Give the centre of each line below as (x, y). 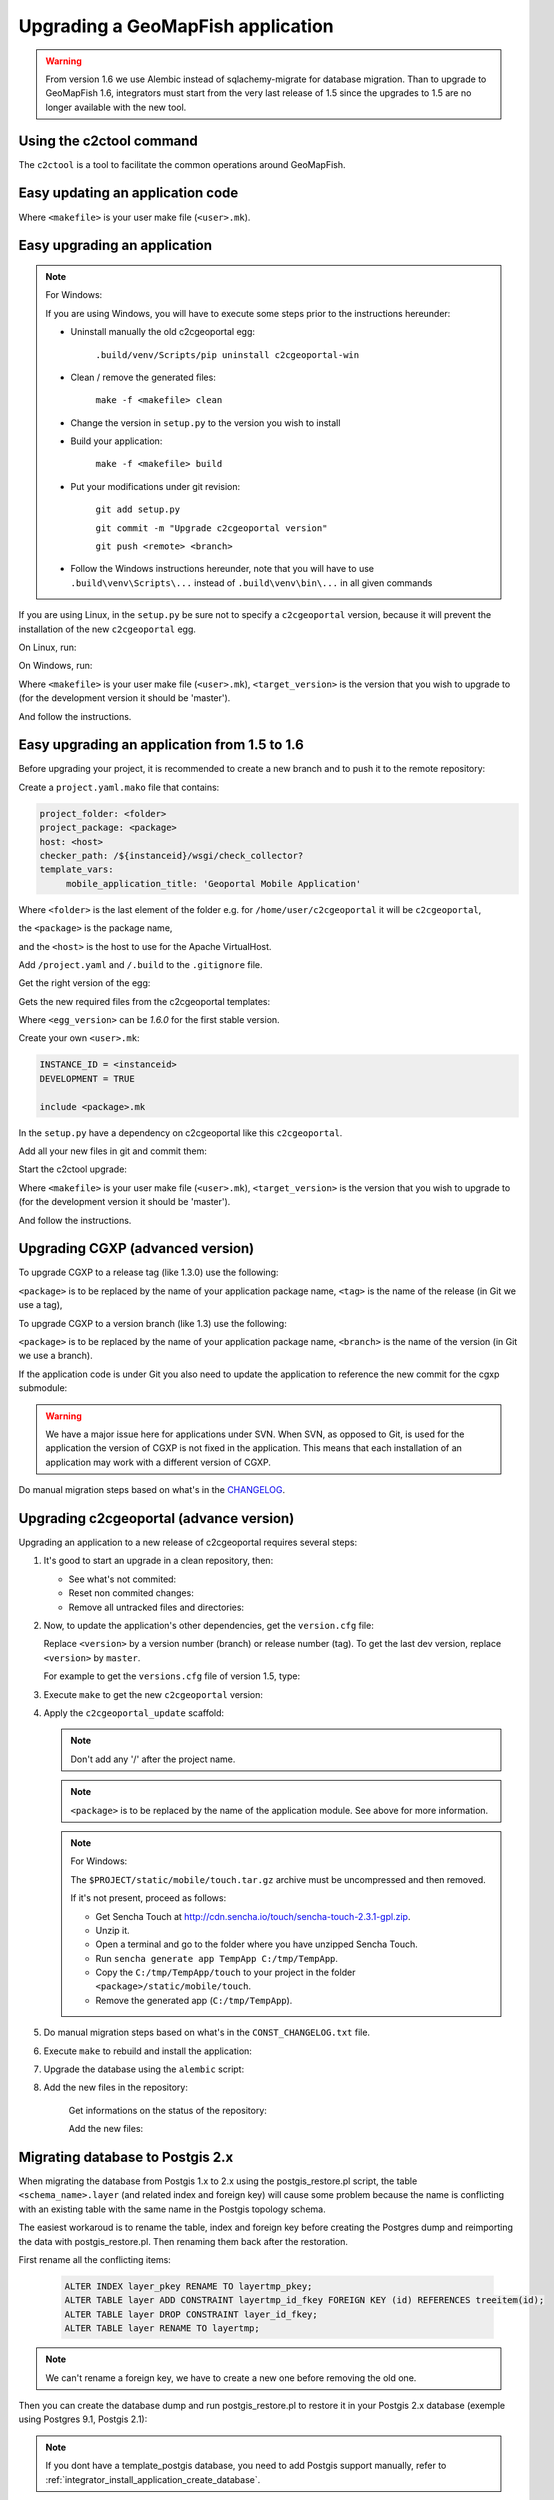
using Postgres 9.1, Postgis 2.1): (83, 2419)
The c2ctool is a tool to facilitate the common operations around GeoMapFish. (182, 164)
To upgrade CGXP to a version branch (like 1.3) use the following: (152, 1323)
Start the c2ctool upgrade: (72, 1169)
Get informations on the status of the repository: (167, 2110)
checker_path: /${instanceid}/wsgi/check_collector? (171, 855)
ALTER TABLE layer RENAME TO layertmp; (162, 2328)
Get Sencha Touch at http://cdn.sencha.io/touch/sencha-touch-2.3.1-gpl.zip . (253, 1916)
